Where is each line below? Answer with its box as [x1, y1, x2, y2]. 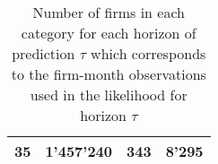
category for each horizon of [21, 22, 196, 43]
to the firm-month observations [11, 64, 206, 84]
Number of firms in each [32, 2, 186, 22]
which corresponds [91, 43, 206, 64]
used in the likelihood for [30, 84, 187, 105]
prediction [12, 43, 75, 64]
